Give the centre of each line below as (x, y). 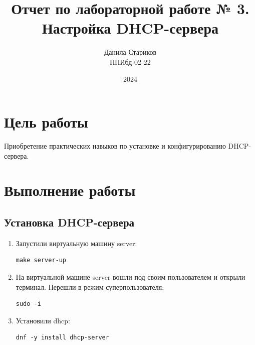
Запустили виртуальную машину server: (76, 243)
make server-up (41, 260)
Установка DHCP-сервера (69, 222)
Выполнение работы (70, 190)
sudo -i (28, 304)
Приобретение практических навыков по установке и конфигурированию (115, 146)
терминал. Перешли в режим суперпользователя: (90, 286)
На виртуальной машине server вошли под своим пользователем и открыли (131, 276)
